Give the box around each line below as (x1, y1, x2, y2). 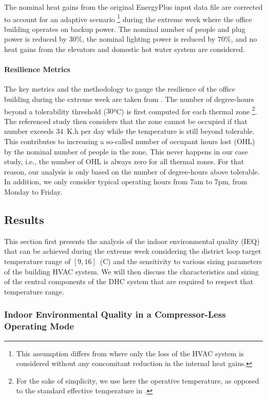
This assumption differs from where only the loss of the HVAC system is (16, 348, 244, 358)
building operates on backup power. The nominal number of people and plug (4, 23, 245, 34)
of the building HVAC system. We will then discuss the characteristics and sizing (4, 266, 259, 276)
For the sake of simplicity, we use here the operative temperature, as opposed (16, 375, 259, 386)
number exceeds (4, 126, 54, 136)
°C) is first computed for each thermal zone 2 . (113, 104, 257, 116)
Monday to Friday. (4, 186, 63, 197)
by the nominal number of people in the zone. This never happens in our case (4, 146, 248, 157)
